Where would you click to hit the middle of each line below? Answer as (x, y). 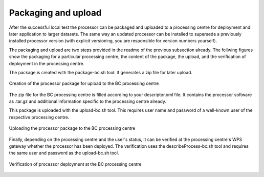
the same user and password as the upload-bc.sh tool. (64, 153)
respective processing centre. (39, 117)
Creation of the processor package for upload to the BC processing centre (84, 83)
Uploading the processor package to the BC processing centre (72, 128)
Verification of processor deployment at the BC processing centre (75, 164)
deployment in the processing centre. (47, 63)
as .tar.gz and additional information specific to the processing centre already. (88, 101)
